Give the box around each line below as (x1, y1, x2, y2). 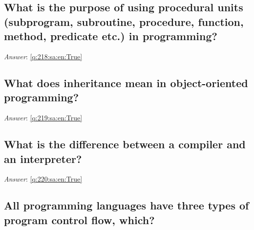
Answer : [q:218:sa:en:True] (4, 51, 83, 61)
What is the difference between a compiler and (4, 137, 246, 152)
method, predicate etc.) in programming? (4, 28, 217, 44)
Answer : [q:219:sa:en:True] (4, 113, 83, 123)
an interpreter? (4, 151, 82, 166)
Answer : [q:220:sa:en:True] (4, 174, 83, 184)
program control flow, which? (4, 212, 155, 227)
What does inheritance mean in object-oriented (4, 75, 248, 90)
